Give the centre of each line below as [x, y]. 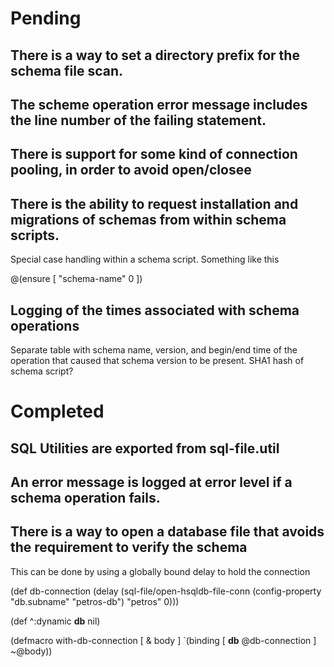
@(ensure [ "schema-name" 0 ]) [76, 279]
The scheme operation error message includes [159, 104]
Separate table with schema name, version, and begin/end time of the [154, 349]
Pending [46, 18]
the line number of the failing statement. [138, 120]
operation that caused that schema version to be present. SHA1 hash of [157, 360]
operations [45, 325]
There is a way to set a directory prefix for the [155, 55]
